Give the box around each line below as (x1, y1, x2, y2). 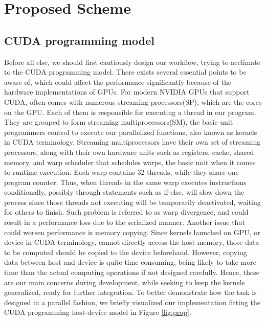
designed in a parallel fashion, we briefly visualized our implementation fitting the (4, 296, 260, 307)
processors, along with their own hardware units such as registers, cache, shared (4, 146, 254, 157)
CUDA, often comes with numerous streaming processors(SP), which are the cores (4, 96, 262, 107)
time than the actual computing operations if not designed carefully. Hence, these (4, 267, 259, 278)
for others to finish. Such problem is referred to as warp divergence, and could (4, 207, 249, 217)
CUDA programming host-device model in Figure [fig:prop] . (4, 307, 191, 317)
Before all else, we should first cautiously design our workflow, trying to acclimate (4, 56, 260, 67)
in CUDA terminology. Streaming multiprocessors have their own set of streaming (4, 136, 261, 147)
